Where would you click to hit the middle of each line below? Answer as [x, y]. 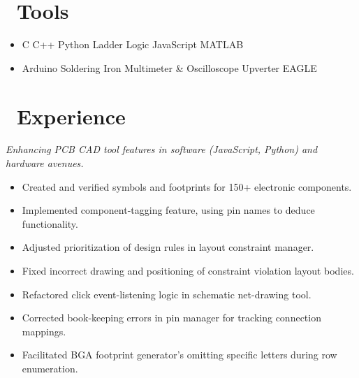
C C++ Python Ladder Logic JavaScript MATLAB [133, 44]
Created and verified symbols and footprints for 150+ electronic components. [187, 186]
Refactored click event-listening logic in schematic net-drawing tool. [167, 294]
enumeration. [50, 368]
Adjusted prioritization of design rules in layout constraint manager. [168, 247]
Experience [71, 116]
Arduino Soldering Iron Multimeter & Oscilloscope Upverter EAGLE [169, 67]
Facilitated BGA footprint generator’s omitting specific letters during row [179, 355]
